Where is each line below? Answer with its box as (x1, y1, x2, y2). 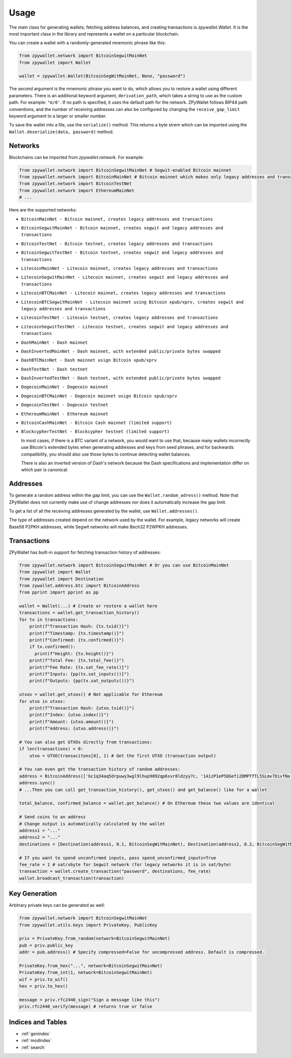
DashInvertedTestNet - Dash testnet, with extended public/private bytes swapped (21, 375, 221, 381)
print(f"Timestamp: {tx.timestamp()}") (29, 630, 125, 636)
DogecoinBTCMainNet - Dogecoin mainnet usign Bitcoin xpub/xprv (21, 393, 178, 399)
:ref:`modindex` (21, 1038, 52, 1043)
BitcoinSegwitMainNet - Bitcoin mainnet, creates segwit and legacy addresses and (21, 225, 223, 231)
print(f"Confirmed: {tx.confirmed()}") (29, 637, 125, 643)
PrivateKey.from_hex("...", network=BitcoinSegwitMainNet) (19, 963, 162, 969)
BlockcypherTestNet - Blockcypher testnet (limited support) (21, 429, 170, 435)
